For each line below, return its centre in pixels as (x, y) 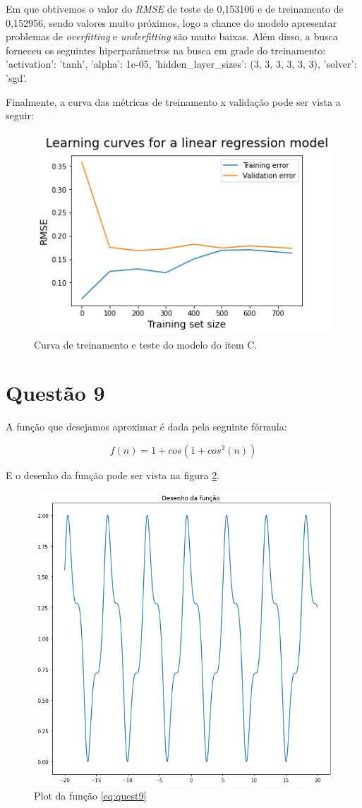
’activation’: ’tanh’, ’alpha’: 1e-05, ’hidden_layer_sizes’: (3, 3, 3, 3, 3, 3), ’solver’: (181, 64)
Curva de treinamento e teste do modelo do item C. (146, 344)
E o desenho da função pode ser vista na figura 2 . (113, 475)
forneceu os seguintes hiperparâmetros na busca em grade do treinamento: (166, 50)
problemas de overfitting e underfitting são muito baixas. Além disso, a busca (172, 36)
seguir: (20, 115)
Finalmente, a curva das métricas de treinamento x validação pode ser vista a (173, 101)
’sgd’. (17, 77)
